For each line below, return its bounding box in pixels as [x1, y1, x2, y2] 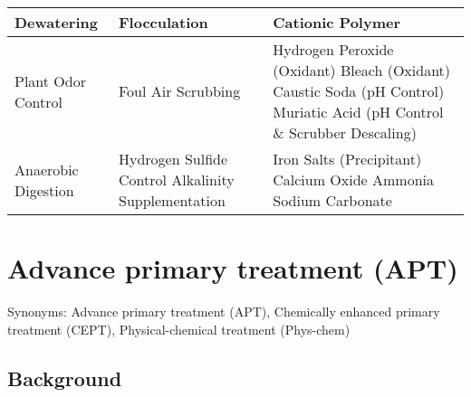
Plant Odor [14, 70, 86, 91]
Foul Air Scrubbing [118, 80, 241, 101]
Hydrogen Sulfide [118, 148, 228, 169]
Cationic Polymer [273, 12, 400, 33]
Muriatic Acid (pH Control [273, 101, 444, 122]
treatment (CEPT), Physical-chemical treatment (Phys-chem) [7, 319, 351, 338]
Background [7, 364, 122, 392]
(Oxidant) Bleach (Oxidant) [273, 60, 451, 80]
